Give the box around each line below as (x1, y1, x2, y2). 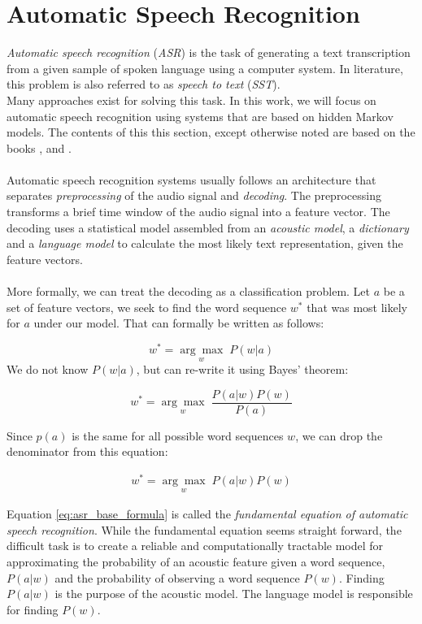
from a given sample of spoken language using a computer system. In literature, (7, 59, 403, 76)
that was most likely (307, 298, 407, 315)
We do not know (7, 361, 89, 378)
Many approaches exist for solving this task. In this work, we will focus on (7, 91, 376, 108)
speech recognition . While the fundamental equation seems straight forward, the (7, 521, 402, 538)
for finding (7, 600, 59, 617)
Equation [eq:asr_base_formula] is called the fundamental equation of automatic (7, 505, 408, 522)
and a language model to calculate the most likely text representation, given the (7, 235, 403, 252)
